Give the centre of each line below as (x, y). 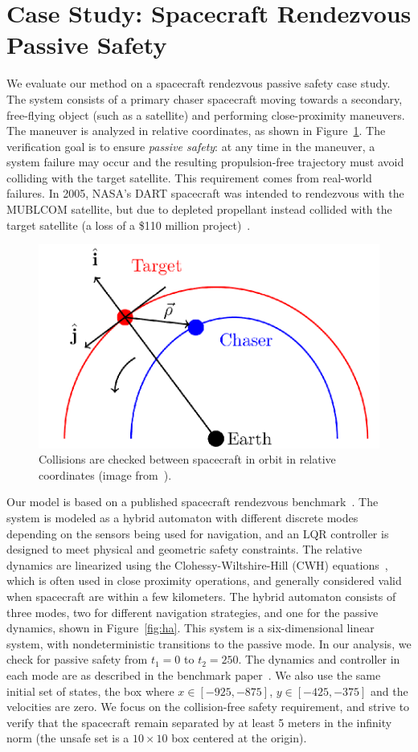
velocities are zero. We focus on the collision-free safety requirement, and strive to (208, 707)
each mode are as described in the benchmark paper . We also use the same (194, 674)
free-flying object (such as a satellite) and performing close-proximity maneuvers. (206, 114)
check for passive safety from (77, 659)
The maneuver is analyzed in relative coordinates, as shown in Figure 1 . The (196, 131)
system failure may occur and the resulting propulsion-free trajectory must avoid (205, 162)
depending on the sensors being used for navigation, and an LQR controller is (198, 533)
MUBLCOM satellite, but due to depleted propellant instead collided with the (199, 209)
